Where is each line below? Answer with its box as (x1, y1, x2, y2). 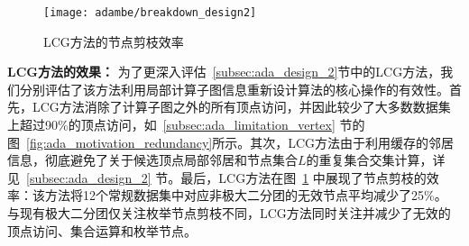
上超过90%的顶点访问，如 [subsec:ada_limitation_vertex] (7, 115, 336, 134)
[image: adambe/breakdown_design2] (43, 6, 257, 19)
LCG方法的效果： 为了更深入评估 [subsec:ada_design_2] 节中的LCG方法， (7, 62, 441, 81)
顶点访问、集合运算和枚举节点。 (7, 221, 197, 240)
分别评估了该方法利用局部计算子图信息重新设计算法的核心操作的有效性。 (19, 79, 449, 98)
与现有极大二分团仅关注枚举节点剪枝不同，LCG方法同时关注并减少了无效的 (7, 204, 451, 222)
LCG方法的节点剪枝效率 (43, 32, 184, 50)
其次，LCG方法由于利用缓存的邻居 (250, 132, 455, 151)
